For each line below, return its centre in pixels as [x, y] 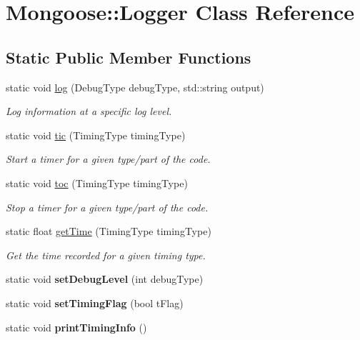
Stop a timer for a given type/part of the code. [107, 207]
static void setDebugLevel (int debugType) [105, 279]
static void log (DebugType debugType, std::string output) [135, 87]
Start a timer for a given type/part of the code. [108, 159]
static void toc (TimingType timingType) [97, 182]
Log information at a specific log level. [89, 111]
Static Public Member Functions [129, 57]
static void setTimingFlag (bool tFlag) [95, 302]
